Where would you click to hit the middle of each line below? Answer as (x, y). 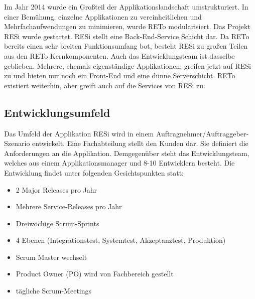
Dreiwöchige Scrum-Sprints (57, 223)
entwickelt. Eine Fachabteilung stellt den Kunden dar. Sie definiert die (140, 143)
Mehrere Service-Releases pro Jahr (69, 206)
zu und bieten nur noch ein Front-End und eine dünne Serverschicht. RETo (120, 76)
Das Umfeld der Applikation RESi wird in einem (79, 133)
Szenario (17, 143)
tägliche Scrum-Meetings (54, 291)
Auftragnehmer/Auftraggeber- (202, 133)
